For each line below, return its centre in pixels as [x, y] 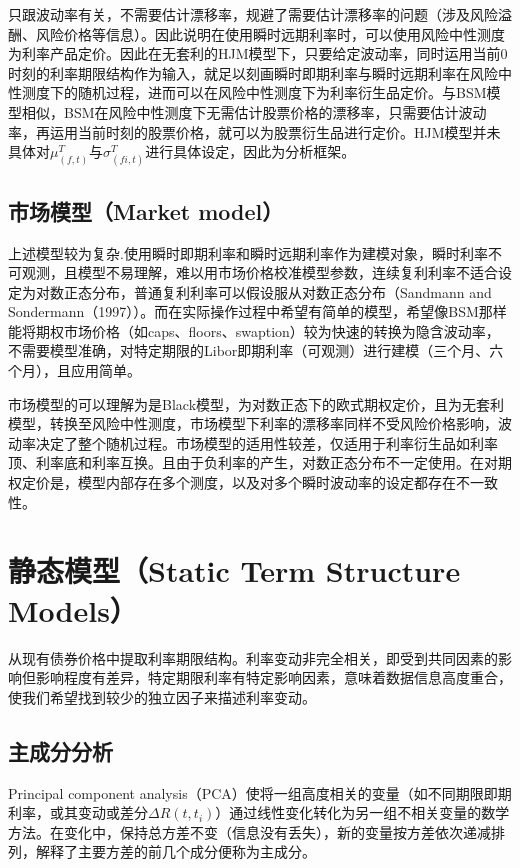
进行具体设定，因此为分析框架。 [250, 151]
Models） [73, 609]
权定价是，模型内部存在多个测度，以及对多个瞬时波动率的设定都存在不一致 [253, 482]
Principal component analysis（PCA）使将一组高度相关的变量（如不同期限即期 [260, 792]
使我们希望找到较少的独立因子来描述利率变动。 [162, 696]
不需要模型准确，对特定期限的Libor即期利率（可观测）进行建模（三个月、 [249, 350]
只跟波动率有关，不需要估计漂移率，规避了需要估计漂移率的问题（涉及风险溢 [260, 14]
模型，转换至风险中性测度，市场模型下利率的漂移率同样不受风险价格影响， [253, 423]
